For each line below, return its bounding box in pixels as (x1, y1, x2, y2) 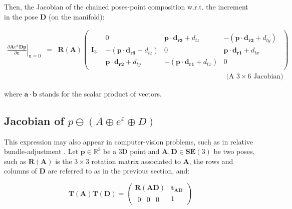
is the (55, 155, 72, 166)
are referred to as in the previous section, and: (48, 165, 190, 176)
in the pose (4, 11, 38, 21)
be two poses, (213, 146, 255, 156)
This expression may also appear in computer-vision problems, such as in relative (4, 136, 253, 146)
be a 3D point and (103, 146, 160, 156)
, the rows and (189, 155, 233, 166)
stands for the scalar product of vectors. (39, 88, 162, 98)
